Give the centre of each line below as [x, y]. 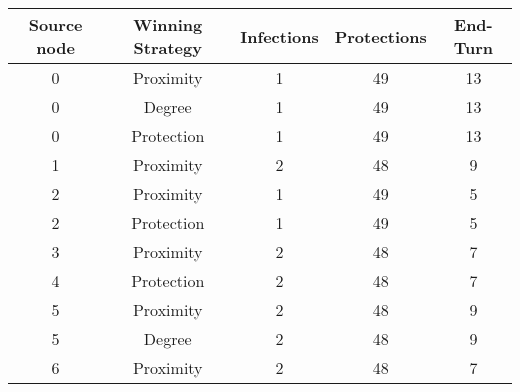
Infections [279, 36]
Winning [168, 24]
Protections [380, 36]
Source [55, 24]
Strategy [167, 47]
